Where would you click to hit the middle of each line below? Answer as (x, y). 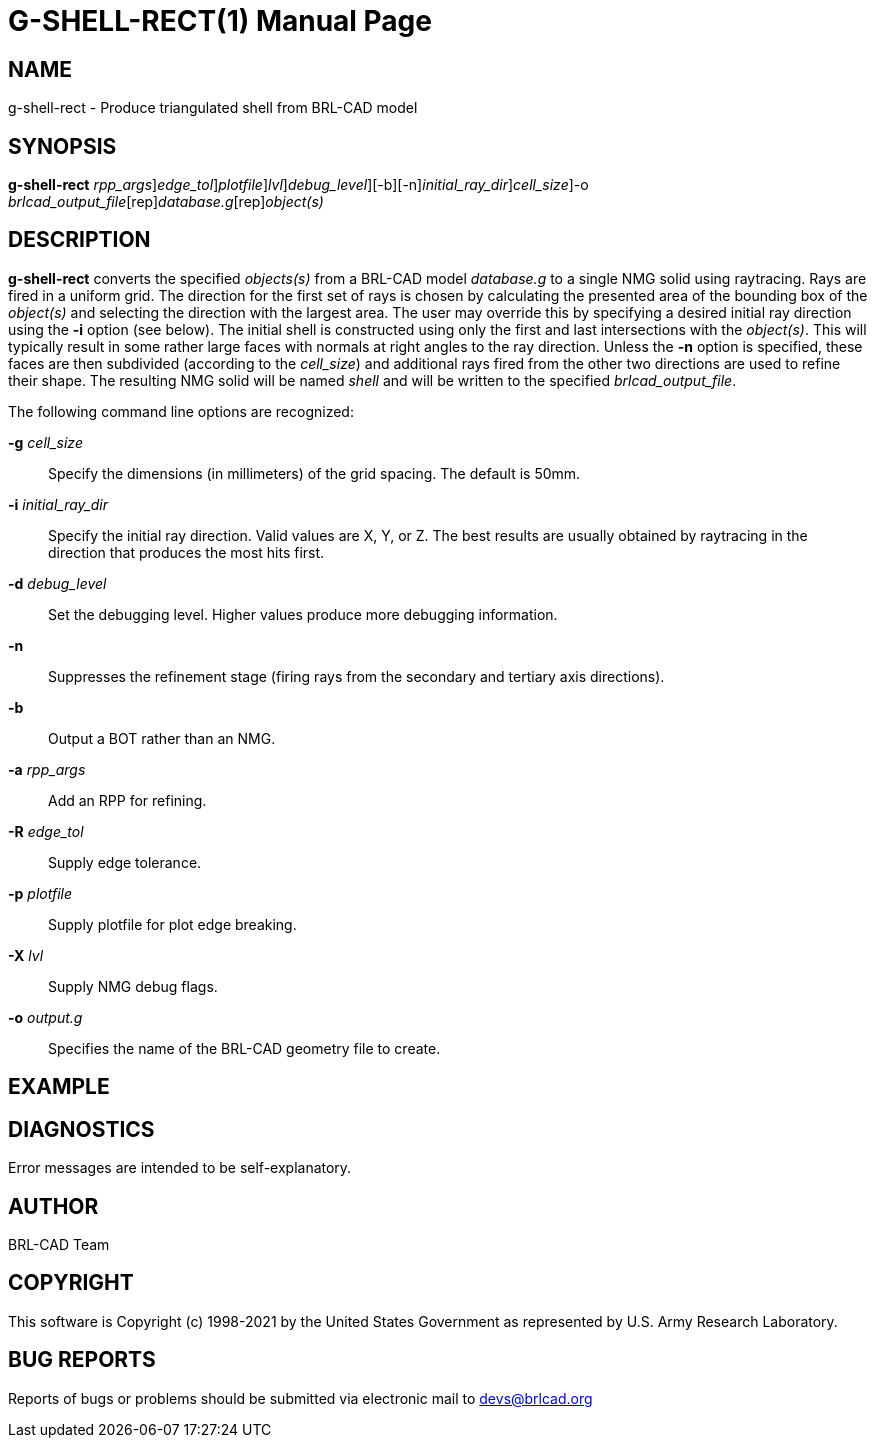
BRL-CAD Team (59, 1244)
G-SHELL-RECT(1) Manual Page (220, 21)
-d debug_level (57, 583)
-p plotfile (40, 893)
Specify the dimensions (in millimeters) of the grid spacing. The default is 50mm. (314, 473)
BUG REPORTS (82, 1360)
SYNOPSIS (62, 146)
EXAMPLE (59, 1087)
